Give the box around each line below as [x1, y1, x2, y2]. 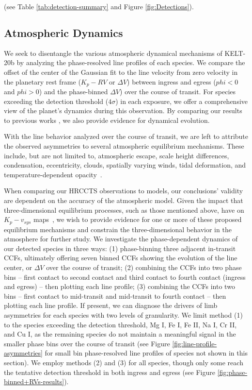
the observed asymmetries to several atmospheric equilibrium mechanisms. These [4, 141, 244, 151]
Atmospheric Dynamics [4, 25, 123, 40]
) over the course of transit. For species [120, 86, 236, 97]
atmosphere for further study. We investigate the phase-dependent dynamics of [4, 234, 238, 244]
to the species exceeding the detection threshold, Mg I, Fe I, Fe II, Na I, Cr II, [4, 319, 237, 329]
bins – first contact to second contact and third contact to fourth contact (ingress [4, 271, 246, 282]
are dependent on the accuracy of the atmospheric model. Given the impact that [4, 195, 243, 205]
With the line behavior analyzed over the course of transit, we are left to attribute [4, 131, 248, 141]
